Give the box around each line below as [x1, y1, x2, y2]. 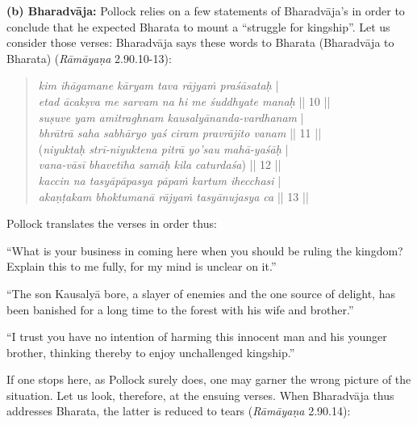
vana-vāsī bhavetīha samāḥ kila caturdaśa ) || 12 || [38, 156, 281, 173]
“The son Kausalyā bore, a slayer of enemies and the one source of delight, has [6, 284, 395, 301]
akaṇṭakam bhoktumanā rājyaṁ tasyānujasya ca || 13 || [38, 187, 309, 204]
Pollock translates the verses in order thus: [6, 215, 217, 232]
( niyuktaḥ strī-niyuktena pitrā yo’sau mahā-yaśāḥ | [38, 140, 289, 157]
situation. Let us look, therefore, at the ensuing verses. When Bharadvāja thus [6, 386, 394, 403]
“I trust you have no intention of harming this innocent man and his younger [6, 328, 387, 345]
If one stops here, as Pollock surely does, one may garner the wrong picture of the [6, 371, 411, 388]
